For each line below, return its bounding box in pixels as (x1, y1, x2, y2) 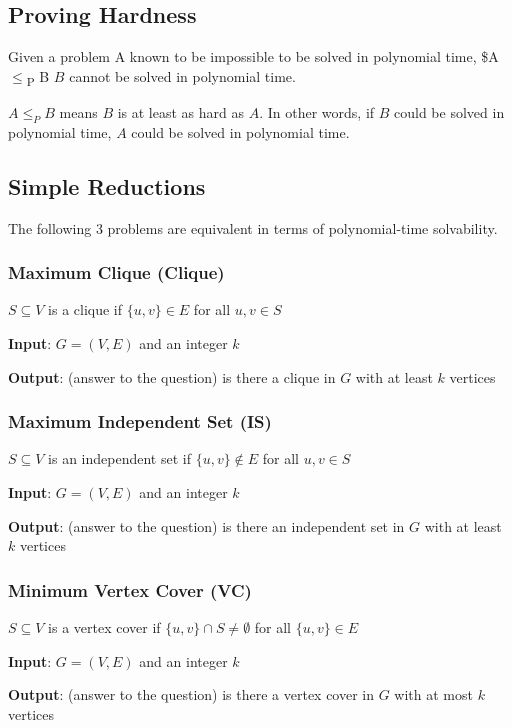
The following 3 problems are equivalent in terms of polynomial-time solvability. (8, 217, 498, 238)
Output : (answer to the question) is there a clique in (8, 366, 336, 387)
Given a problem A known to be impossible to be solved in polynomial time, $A (8, 46, 499, 67)
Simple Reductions (8, 170, 206, 201)
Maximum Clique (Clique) (8, 260, 225, 285)
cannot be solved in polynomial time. (69, 65, 296, 86)
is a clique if (48, 299, 123, 320)
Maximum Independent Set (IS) (8, 409, 272, 434)
